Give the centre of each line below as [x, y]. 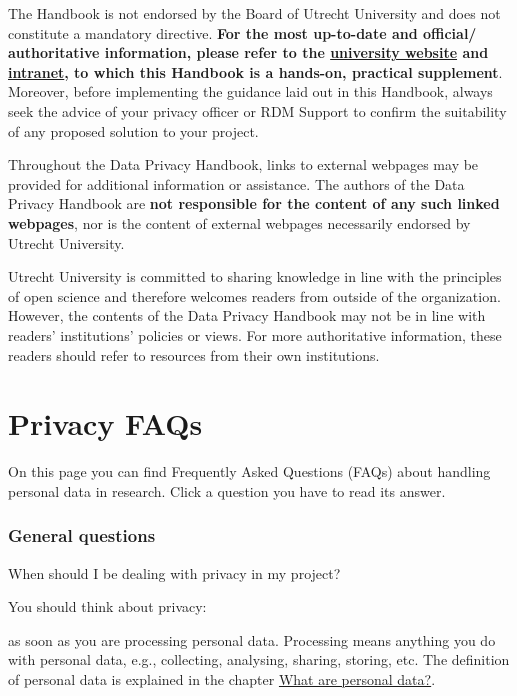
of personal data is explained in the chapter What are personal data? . [222, 679]
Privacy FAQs [105, 423]
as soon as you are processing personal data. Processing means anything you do [252, 639]
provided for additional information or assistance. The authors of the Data [236, 183]
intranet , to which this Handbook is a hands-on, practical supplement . [255, 71]
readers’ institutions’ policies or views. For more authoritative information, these [255, 334]
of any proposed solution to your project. [133, 130]
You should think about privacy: [107, 606]
